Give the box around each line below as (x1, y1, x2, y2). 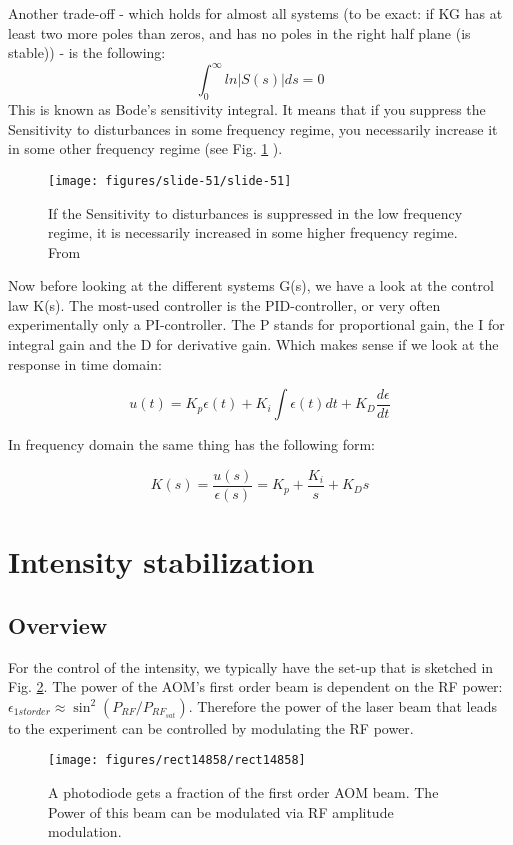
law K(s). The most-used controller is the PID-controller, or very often (8, 294, 441, 315)
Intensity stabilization (8, 541, 315, 582)
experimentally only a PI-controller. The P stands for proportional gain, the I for (8, 314, 505, 335)
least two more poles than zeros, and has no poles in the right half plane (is (8, 22, 471, 43)
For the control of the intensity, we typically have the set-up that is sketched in (8, 656, 494, 677)
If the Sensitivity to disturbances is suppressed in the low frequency (48, 202, 463, 223)
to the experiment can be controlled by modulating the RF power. (8, 717, 414, 738)
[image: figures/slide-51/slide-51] (48, 173, 292, 188)
